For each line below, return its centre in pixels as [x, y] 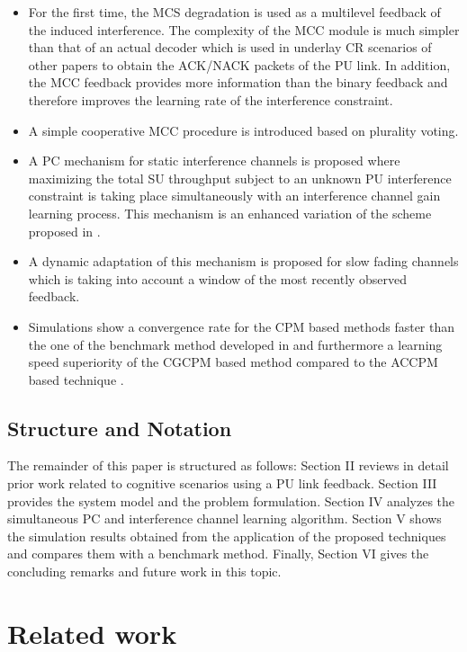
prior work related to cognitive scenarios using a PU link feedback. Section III [222, 483]
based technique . [76, 379]
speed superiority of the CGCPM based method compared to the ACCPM [233, 362]
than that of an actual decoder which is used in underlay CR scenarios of [230, 47]
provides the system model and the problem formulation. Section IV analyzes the [231, 500]
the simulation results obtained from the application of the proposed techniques [227, 536]
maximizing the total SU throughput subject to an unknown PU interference [240, 178]
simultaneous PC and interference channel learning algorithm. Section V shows [225, 518]
